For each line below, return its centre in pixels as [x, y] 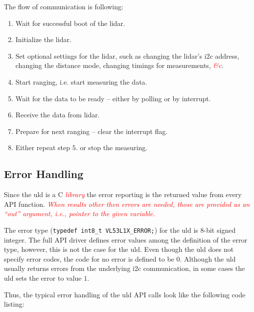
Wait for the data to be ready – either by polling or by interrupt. [113, 98]
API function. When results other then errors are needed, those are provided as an [127, 204]
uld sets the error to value [43, 278]
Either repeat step [43, 147]
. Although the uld [208, 258]
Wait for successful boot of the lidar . [70, 23]
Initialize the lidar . [43, 39]
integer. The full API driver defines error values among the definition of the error [126, 239]
